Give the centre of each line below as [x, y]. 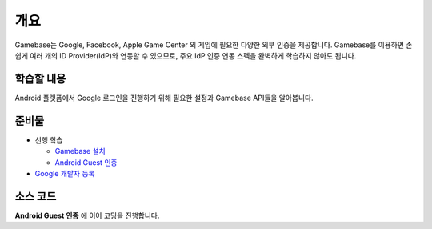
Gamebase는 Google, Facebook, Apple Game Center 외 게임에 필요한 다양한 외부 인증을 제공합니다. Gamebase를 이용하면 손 [214, 45]
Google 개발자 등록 [65, 173]
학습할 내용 [40, 79]
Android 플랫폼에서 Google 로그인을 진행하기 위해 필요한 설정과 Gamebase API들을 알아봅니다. [164, 98]
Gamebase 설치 [80, 151]
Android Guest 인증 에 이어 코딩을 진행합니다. [87, 215]
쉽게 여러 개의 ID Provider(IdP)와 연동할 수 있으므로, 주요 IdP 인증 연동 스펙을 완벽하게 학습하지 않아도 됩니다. [186, 55]
